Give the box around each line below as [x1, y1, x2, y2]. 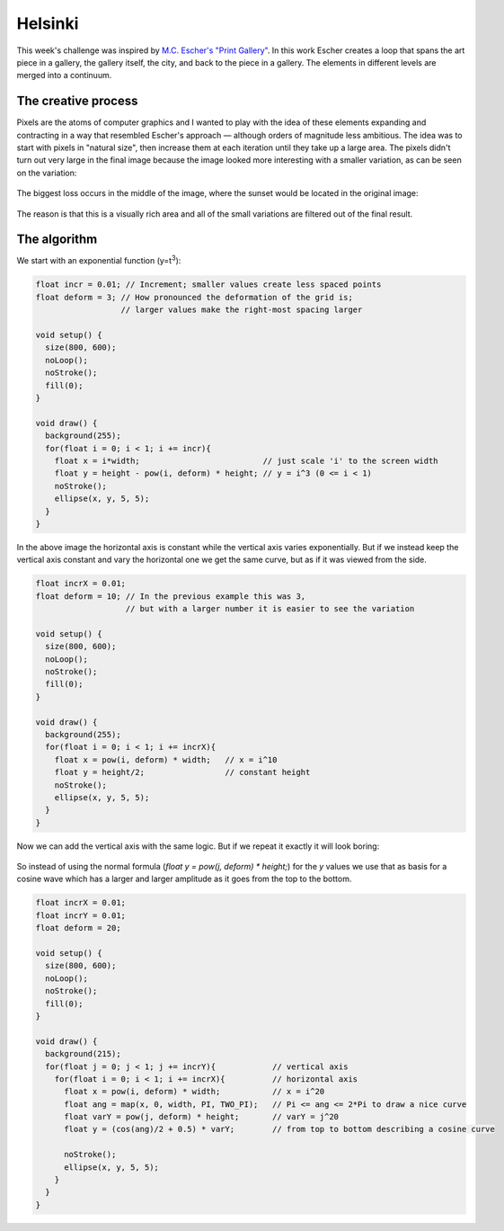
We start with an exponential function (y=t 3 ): [16, 254, 181, 266]
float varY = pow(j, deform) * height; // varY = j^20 [64, 1111, 340, 1122]
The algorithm [16, 232, 98, 247]
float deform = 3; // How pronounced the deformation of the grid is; [35, 292, 354, 302]
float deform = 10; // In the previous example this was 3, [35, 591, 306, 602]
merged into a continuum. [16, 70, 112, 81]
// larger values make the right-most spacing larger [120, 305, 363, 315]
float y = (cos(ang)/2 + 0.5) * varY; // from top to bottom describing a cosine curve [64, 1124, 496, 1135]
